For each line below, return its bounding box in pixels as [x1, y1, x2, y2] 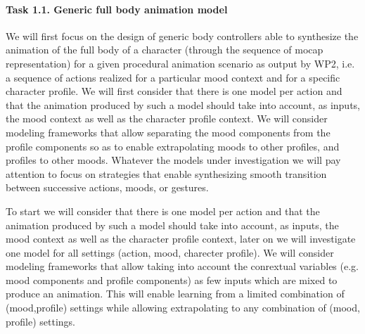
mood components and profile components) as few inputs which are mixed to [6, 272, 338, 287]
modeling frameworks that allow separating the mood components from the [6, 124, 331, 139]
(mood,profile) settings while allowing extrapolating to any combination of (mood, [6, 300, 360, 315]
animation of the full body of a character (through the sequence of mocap [6, 42, 324, 57]
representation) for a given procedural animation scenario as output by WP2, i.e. [6, 56, 355, 70]
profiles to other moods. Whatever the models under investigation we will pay [6, 153, 341, 167]
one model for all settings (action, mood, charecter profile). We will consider [6, 245, 334, 259]
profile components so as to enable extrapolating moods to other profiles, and [6, 139, 340, 153]
